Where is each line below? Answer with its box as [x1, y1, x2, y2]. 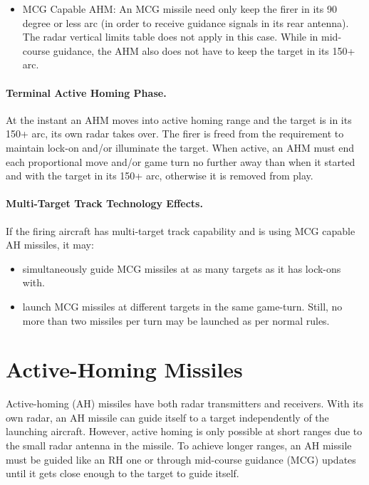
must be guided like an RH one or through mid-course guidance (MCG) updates [6, 452, 356, 466]
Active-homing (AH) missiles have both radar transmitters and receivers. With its [6, 396, 364, 411]
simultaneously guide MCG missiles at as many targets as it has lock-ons [22, 261, 341, 276]
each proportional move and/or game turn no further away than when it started [6, 154, 355, 169]
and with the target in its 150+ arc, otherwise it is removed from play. [6, 168, 313, 183]
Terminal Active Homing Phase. [6, 85, 167, 100]
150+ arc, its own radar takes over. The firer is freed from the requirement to [6, 126, 344, 141]
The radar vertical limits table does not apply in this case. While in [22, 29, 318, 44]
